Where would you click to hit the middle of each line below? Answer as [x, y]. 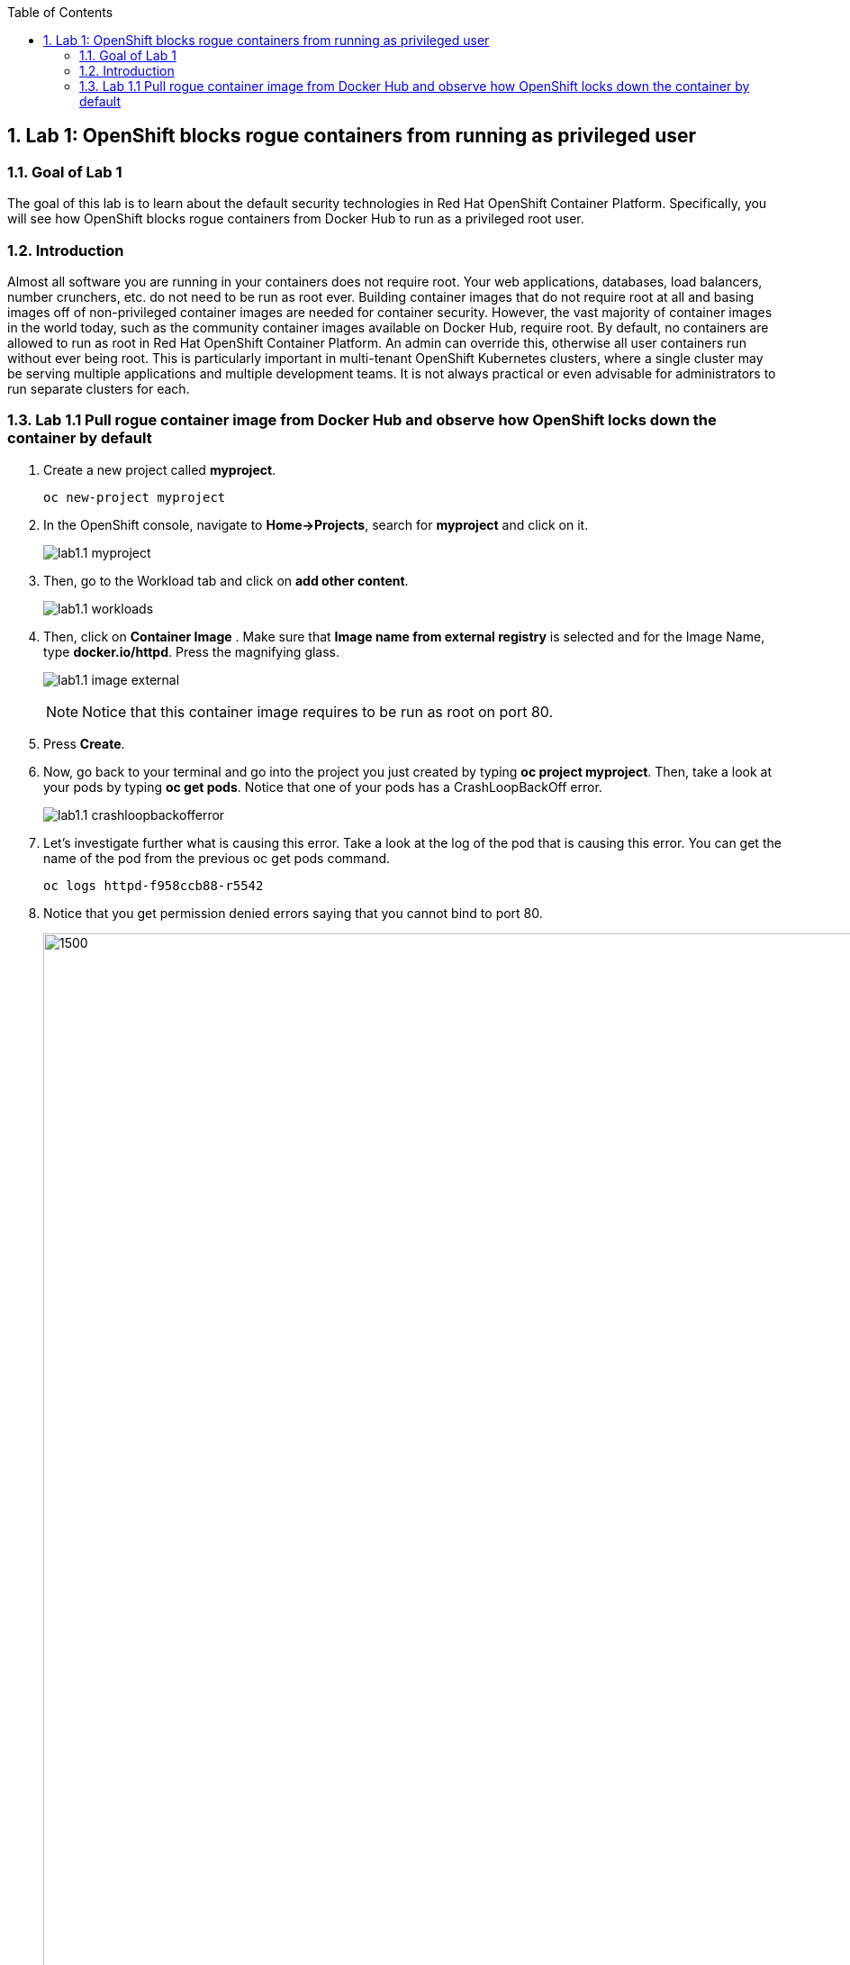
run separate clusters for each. [99, 388]
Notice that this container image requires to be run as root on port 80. [318, 711]
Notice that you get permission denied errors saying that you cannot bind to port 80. [293, 913]
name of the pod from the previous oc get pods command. [217, 858]
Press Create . [84, 743]
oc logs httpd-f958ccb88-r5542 [154, 885]
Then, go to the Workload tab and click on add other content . [226, 580]
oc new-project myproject [135, 497]
